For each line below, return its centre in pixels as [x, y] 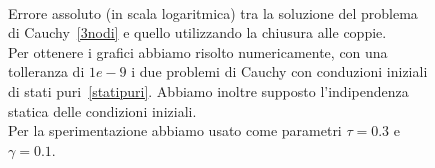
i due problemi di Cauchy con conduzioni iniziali [279, 71]
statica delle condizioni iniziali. [102, 110]
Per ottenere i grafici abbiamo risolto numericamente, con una [198, 51]
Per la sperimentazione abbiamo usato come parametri [175, 130]
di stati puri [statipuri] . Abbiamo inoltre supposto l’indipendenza [208, 90]
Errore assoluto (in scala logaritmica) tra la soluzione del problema [213, 12]
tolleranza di [46, 71]
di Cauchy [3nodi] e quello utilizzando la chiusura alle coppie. [197, 32]
